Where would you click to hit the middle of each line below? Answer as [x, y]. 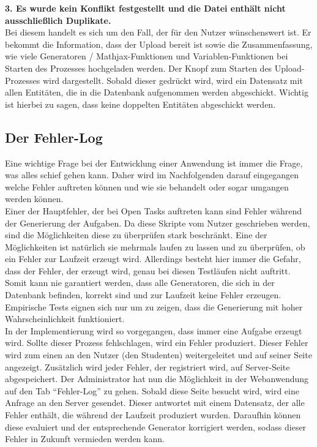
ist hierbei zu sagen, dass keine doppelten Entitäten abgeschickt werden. [140, 104]
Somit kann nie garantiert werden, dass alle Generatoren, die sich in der [140, 283]
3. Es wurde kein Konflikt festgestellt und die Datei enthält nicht [145, 8]
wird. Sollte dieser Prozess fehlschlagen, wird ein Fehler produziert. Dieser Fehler [157, 343]
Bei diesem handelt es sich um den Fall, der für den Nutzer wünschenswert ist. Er [158, 32]
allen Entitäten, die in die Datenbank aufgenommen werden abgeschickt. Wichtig [157, 92]
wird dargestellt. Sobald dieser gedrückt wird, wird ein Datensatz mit [173, 80]
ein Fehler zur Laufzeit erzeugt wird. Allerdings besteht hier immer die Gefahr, [153, 259]
